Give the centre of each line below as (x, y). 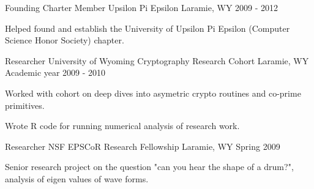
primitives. (25, 105)
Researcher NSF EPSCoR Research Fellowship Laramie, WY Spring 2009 (143, 146)
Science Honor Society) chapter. (65, 40)
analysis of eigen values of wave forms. (77, 178)
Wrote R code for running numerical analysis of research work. (122, 126)
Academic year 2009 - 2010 (55, 72)
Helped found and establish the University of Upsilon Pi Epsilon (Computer (148, 28)
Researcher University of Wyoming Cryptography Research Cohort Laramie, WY (157, 60)
